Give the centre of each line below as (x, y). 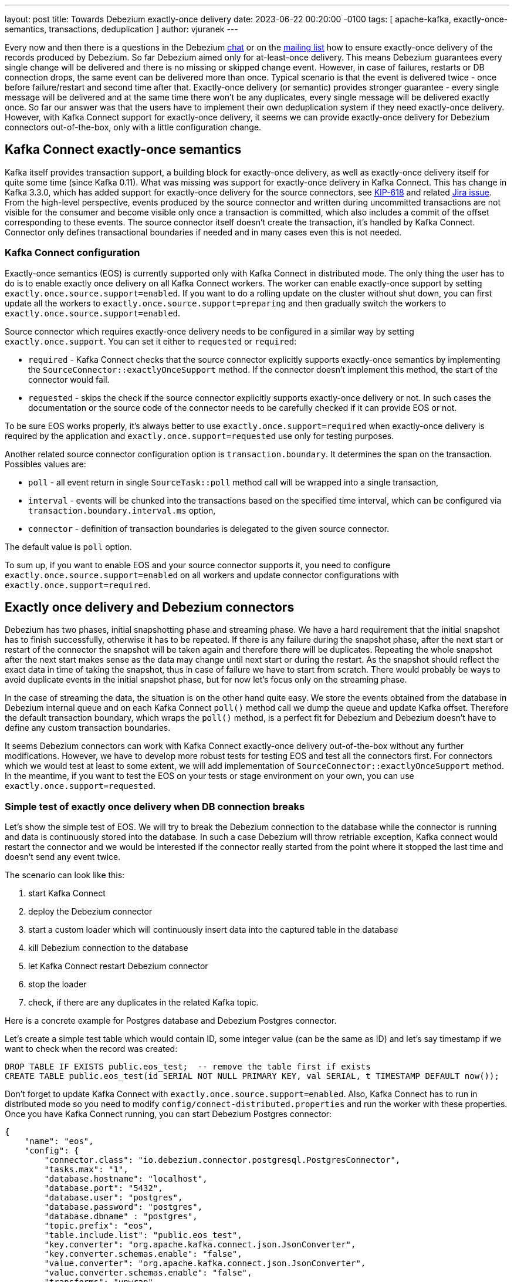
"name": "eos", (59, 1141)
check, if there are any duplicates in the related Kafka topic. (143, 1003)
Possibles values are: (45, 464)
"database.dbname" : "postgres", (121, 1217)
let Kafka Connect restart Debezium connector (118, 966)
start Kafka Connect (67, 893)
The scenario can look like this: (65, 875)
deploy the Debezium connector (90, 912)
